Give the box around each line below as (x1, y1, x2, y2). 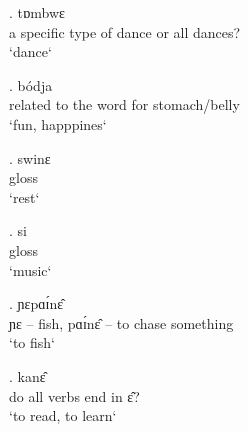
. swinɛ (9, 147, 51, 168)
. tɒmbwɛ (9, 2, 65, 22)
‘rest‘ (9, 186, 40, 207)
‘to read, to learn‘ (9, 405, 117, 426)
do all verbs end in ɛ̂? (9, 385, 140, 406)
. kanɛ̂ (9, 365, 46, 386)
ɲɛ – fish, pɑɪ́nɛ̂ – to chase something (9, 312, 234, 333)
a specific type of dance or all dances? (9, 21, 241, 42)
